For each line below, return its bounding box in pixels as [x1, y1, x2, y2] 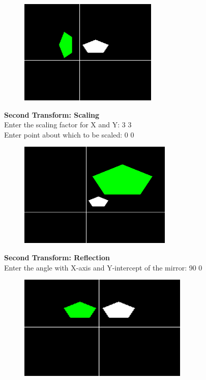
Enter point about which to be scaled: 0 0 [4, 129, 134, 140]
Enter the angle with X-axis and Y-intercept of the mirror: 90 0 [4, 262, 202, 273]
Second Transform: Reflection [4, 252, 110, 262]
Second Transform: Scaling [4, 109, 100, 120]
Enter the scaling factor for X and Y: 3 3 [4, 119, 132, 130]
